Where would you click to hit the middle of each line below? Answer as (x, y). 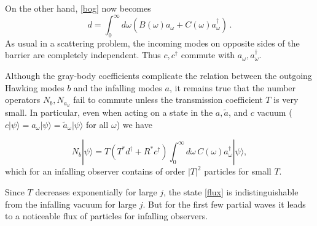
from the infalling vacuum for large (71, 204)
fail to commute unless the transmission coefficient (168, 100)
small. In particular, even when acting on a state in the (109, 112)
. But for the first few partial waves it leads (224, 204)
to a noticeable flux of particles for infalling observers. (107, 216)
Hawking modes (35, 87)
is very (286, 100)
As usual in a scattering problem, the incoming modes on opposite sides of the (152, 43)
